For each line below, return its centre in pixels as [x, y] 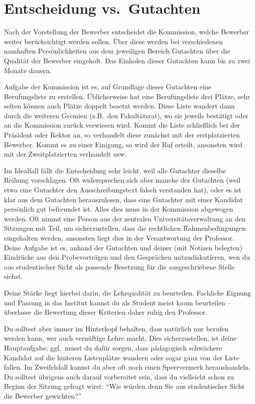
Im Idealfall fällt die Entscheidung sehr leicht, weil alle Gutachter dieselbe [115, 170]
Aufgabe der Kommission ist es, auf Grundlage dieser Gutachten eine [108, 87]
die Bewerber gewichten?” [43, 395]
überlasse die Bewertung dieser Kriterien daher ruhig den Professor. [106, 312]
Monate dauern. [28, 70]
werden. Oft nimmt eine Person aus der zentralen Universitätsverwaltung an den [125, 218]
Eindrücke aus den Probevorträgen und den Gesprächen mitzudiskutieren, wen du [127, 257]
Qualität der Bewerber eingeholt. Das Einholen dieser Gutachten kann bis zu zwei [127, 60]
